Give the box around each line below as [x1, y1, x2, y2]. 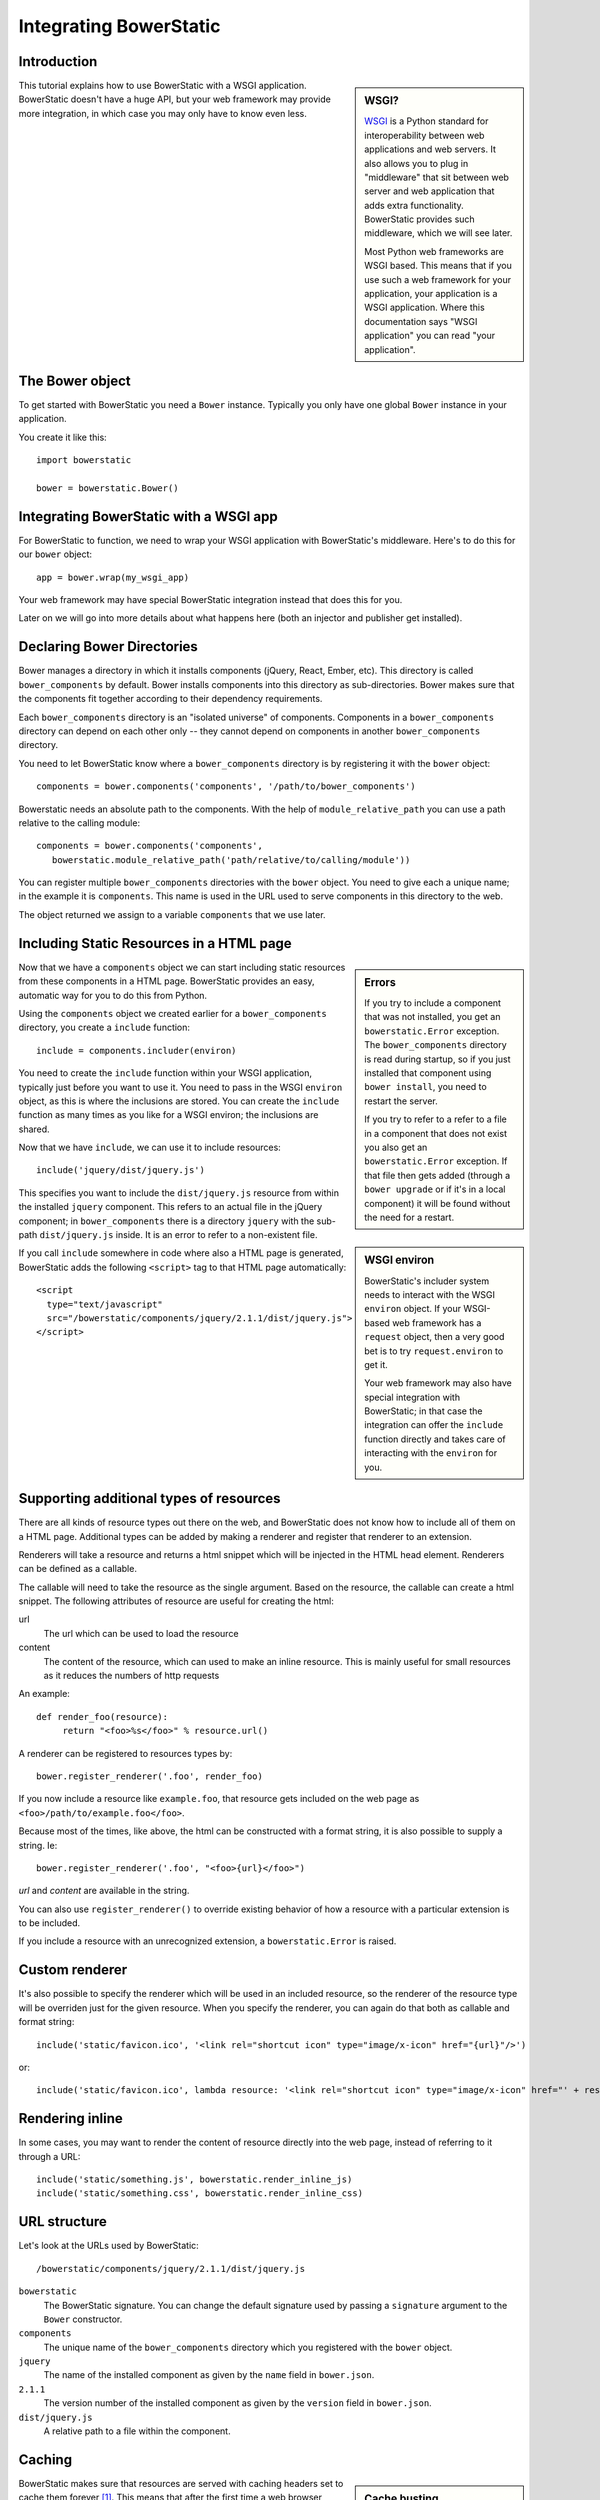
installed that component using [364, 1066, 492, 1079]
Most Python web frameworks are [364, 245, 504, 257]
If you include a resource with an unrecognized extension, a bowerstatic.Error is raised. [18, 1935, 397, 1947]
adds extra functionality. [364, 199, 464, 211]
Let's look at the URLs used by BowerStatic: [18, 2240, 199, 2252]
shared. [18, 1123, 50, 1135]
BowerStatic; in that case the [364, 1405, 483, 1417]
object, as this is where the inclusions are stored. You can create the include [18, 1095, 340, 1107]
